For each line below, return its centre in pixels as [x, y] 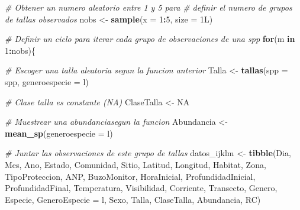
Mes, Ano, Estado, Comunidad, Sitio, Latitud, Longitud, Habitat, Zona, [136, 164]
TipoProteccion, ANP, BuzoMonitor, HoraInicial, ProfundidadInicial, [130, 176]
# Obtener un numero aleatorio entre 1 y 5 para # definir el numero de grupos [149, 7]
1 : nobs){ [20, 50]
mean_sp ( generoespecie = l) [59, 133]
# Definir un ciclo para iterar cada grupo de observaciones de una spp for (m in [150, 39]
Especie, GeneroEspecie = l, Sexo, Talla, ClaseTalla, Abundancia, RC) [133, 199]
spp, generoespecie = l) [47, 81]
